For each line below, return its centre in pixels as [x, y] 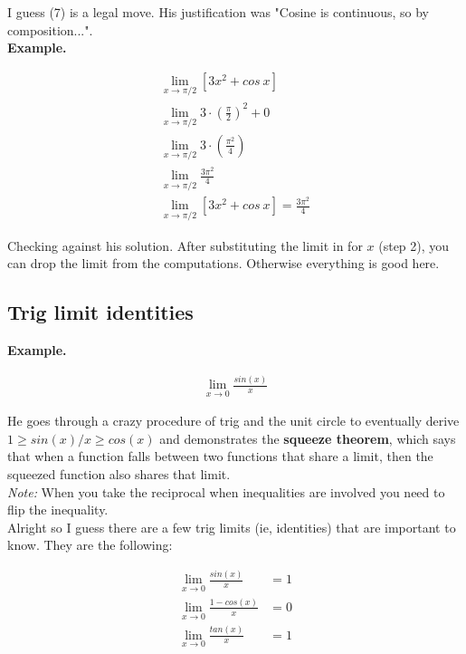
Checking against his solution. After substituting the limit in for [185, 245]
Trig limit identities [100, 312]
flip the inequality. [58, 510]
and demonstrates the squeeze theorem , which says [308, 438]
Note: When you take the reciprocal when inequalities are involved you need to [226, 491]
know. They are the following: [90, 545]
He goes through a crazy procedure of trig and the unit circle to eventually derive [233, 421]
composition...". [50, 29]
